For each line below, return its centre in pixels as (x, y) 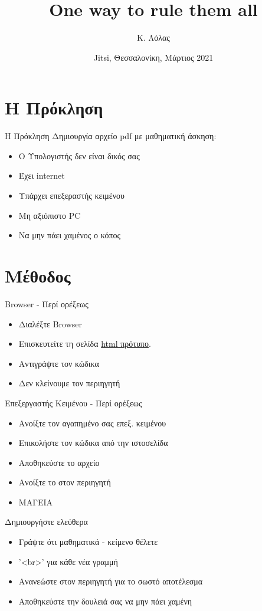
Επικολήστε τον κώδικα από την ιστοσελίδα (93, 443)
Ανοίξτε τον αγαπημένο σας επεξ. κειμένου (92, 423)
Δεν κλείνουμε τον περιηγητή (69, 383)
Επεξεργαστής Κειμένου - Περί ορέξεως (73, 403)
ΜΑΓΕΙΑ (35, 502)
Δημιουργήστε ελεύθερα (46, 522)
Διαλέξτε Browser (50, 323)
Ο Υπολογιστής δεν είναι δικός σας (79, 155)
